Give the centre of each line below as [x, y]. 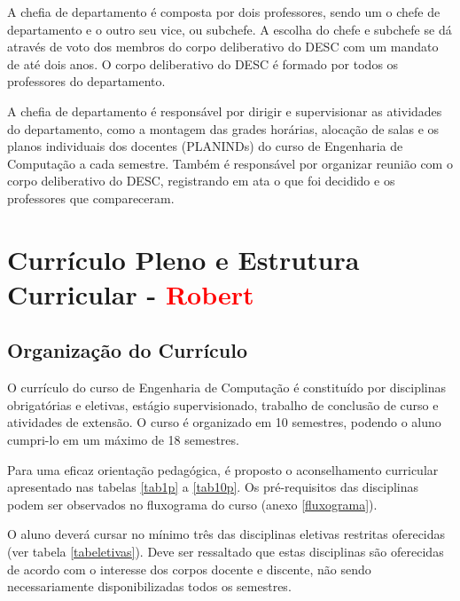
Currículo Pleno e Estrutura [183, 259]
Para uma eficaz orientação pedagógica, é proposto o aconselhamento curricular [223, 469]
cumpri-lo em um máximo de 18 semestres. [123, 440]
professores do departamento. [86, 81]
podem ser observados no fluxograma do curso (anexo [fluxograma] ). [192, 504]
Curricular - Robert [131, 293]
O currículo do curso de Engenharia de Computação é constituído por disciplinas [227, 387]
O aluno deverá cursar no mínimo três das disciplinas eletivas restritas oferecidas [226, 534]
